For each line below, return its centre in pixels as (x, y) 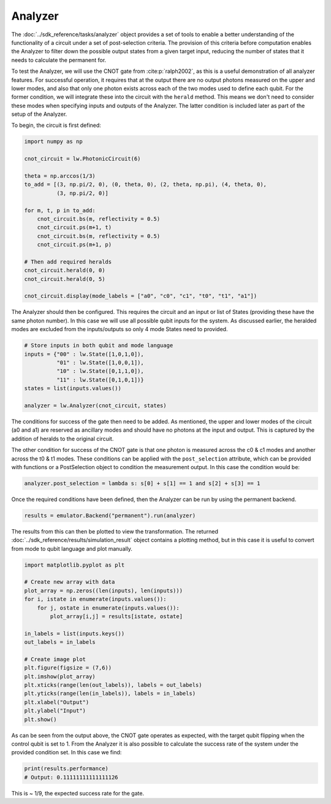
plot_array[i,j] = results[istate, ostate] (116, 616)
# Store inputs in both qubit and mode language (99, 346)
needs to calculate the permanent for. (59, 60)
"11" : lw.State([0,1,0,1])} (100, 380)
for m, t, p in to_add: (60, 210)
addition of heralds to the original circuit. (63, 438)
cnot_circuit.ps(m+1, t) (74, 228)
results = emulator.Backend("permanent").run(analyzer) (110, 515)
